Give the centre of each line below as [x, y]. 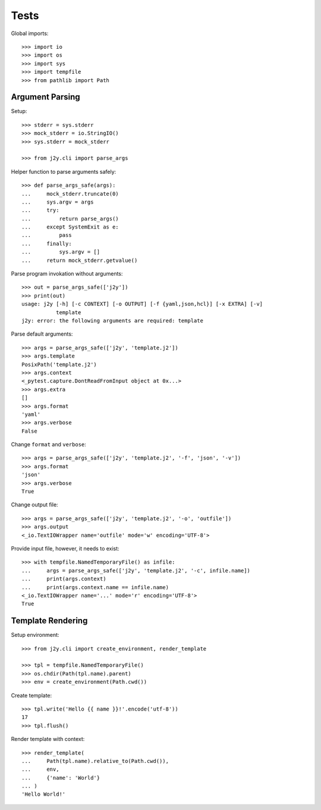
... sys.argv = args [58, 202]
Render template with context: [48, 739]
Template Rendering [49, 621]
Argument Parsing [45, 97]
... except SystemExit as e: [70, 227]
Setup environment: [35, 635]
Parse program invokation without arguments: [67, 274]
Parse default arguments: [42, 334]
